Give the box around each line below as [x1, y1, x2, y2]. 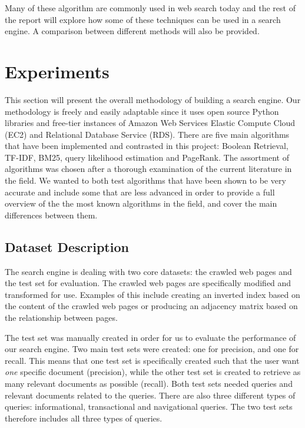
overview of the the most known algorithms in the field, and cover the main [5, 197, 277, 210]
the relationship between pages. [5, 311, 118, 324]
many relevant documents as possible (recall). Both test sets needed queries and [5, 377, 293, 389]
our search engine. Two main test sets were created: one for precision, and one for [5, 343, 299, 355]
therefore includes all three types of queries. [5, 412, 163, 424]
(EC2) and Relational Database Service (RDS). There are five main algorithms [5, 128, 290, 140]
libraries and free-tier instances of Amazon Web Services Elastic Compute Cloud [5, 117, 296, 129]
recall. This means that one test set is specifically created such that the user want [5, 354, 300, 366]
